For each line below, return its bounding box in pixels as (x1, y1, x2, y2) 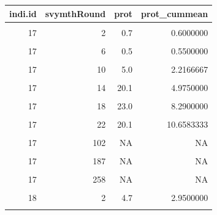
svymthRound (45, 7, 106, 20)
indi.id (9, 7, 37, 20)
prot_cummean (141, 7, 208, 20)
